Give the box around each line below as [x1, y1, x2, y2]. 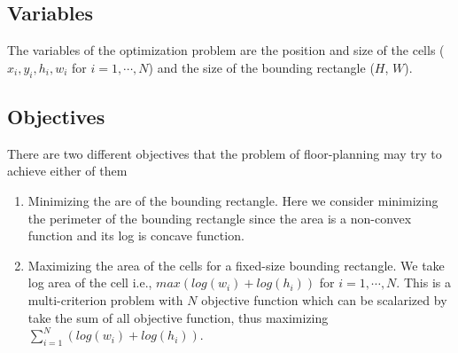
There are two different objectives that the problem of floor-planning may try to [7, 144, 442, 162]
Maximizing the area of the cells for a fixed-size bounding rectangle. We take [27, 255, 445, 274]
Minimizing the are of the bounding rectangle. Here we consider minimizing [27, 191, 439, 209]
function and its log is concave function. [27, 226, 245, 245]
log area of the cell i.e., [27, 273, 152, 292]
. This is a [396, 273, 451, 292]
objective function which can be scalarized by [201, 290, 447, 309]
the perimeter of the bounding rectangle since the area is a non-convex [27, 208, 412, 227]
